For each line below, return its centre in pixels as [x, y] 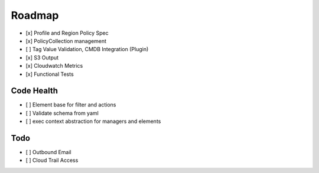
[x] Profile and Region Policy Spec [67, 33]
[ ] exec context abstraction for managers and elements [93, 121]
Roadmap [35, 15]
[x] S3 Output [42, 57]
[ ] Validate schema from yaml [62, 113]
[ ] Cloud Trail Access [52, 160]
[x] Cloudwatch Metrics [54, 66]
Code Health [35, 91]
